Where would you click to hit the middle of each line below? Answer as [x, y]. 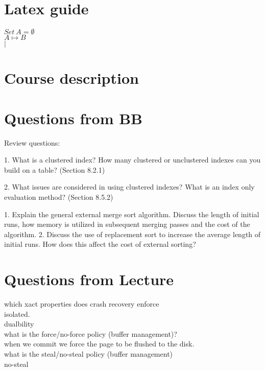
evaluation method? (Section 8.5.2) [59, 197]
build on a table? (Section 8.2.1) [55, 169]
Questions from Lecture [89, 279]
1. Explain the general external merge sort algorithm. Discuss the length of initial [132, 214]
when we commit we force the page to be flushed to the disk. [99, 344]
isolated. [17, 314]
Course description [71, 78]
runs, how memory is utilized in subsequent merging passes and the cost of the [127, 224]
